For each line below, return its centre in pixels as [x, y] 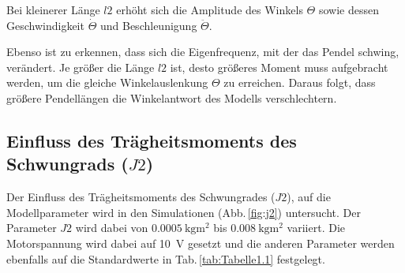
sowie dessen [349, 9]
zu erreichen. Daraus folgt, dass [300, 82]
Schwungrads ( [67, 164]
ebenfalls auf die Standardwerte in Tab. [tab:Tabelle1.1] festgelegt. [166, 258]
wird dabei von [112, 228]
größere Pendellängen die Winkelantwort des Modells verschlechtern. [172, 97]
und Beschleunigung [148, 25]
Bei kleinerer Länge [53, 9]
